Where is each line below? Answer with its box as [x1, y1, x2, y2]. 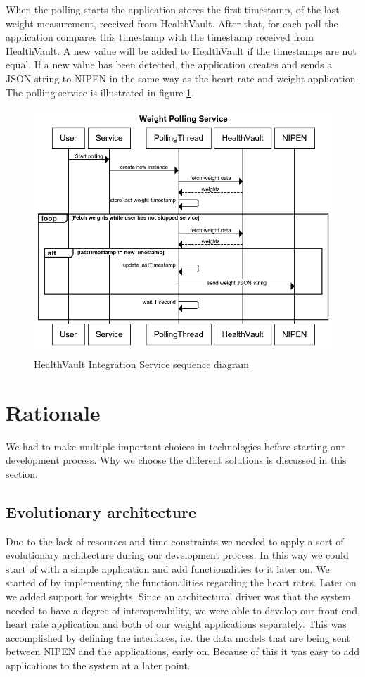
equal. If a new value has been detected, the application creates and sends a [6, 57, 333, 72]
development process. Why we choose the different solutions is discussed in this [6, 453, 347, 467]
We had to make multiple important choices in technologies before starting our [6, 438, 345, 453]
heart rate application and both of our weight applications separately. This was [6, 616, 347, 631]
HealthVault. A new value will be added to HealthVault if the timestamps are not [6, 43, 357, 58]
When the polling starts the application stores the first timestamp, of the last [6, 2, 340, 16]
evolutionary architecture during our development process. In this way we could [6, 548, 349, 562]
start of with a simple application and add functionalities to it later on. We [6, 561, 330, 576]
